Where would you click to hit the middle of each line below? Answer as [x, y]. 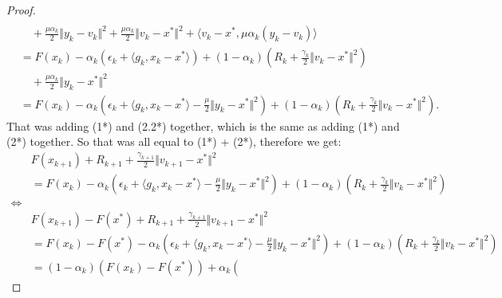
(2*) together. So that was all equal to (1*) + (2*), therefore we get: [174, 141]
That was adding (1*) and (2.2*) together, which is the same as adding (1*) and [203, 125]
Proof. [21, 10]
